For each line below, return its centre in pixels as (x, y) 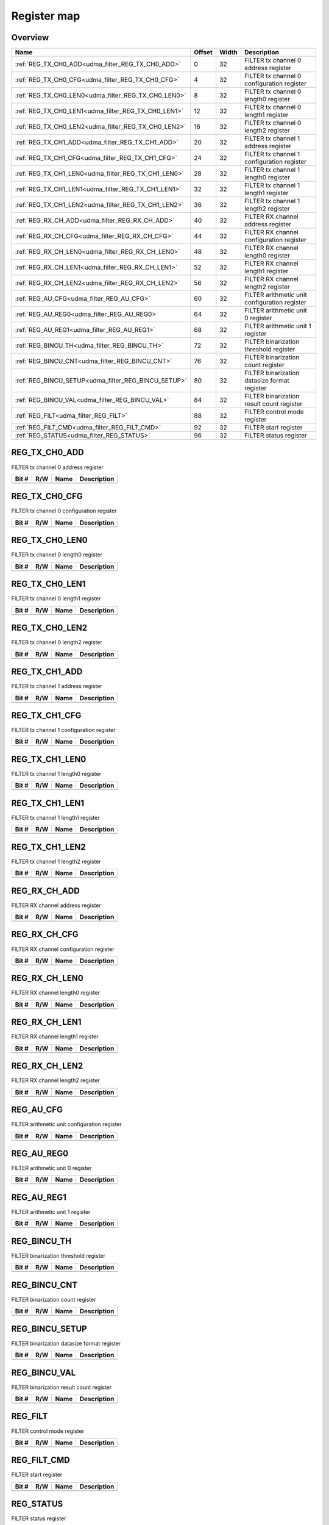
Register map (46, 16)
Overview (30, 38)
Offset (203, 52)
